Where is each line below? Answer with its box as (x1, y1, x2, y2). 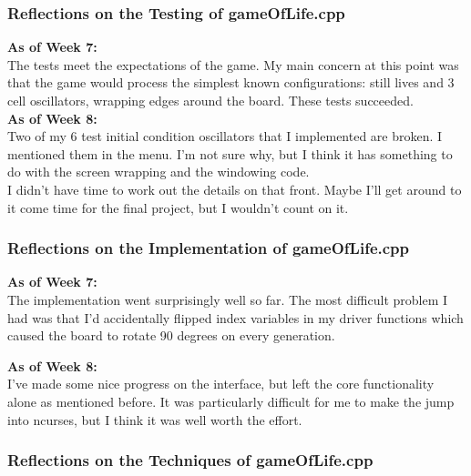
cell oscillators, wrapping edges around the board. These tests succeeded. (7, 91, 414, 109)
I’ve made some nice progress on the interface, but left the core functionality (7, 374, 435, 393)
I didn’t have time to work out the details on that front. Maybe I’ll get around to (7, 179, 462, 198)
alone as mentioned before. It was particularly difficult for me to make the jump (7, 391, 455, 410)
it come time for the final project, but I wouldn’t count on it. (7, 197, 349, 217)
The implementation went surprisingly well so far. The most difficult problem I (7, 289, 448, 309)
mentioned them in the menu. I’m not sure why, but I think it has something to (7, 144, 453, 163)
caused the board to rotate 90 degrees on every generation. (7, 326, 335, 345)
